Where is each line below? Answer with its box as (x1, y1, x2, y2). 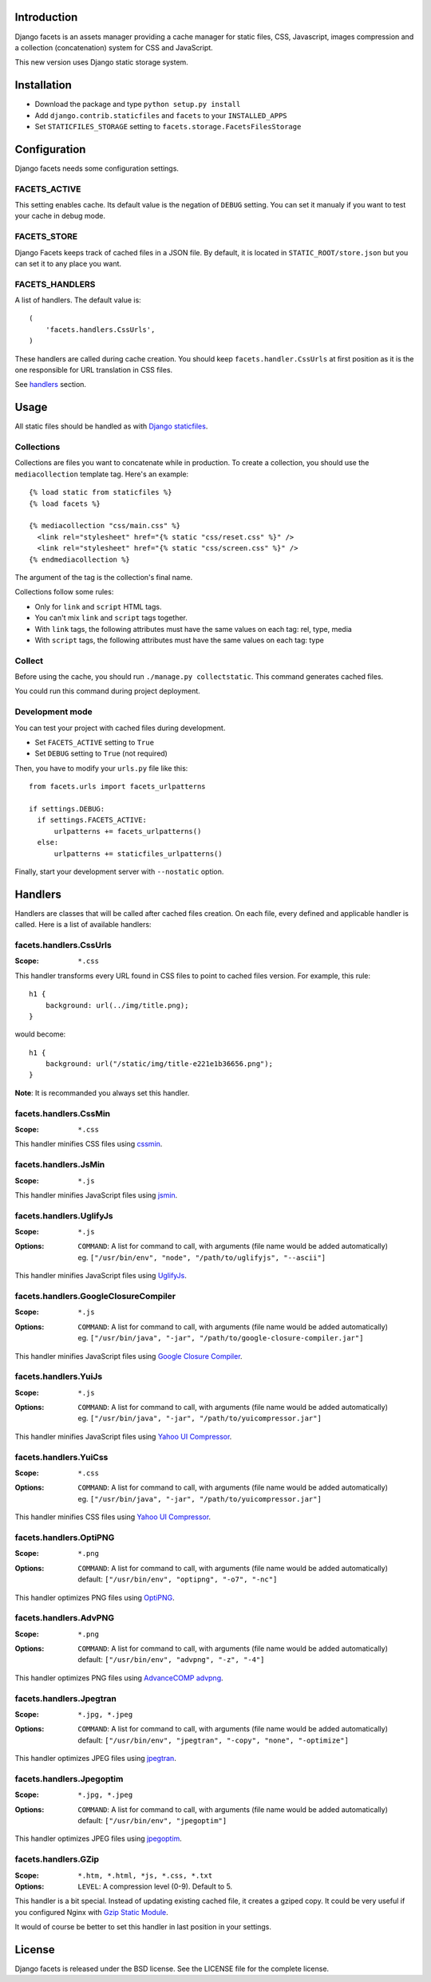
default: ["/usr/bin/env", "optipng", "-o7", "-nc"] (77, 1574, 278, 1584)
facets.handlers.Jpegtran (14, 1692, 117, 1704)
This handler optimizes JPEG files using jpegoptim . (14, 1834, 183, 1843)
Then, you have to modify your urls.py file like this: (14, 763, 188, 773)
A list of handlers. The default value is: (14, 295, 141, 305)
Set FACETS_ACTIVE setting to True (34, 738, 155, 748)
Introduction (14, 10, 78, 24)
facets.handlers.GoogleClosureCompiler (14, 1291, 176, 1302)
